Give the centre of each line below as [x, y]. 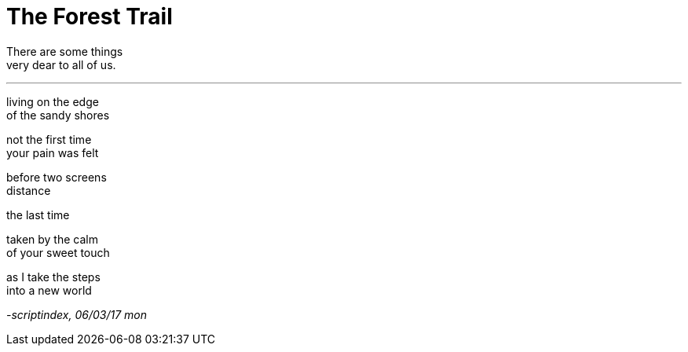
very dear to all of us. [61, 64]
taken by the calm [52, 239]
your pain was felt [53, 152]
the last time [38, 214]
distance [29, 190]
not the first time [49, 139]
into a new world [49, 290]
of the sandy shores [58, 115]
